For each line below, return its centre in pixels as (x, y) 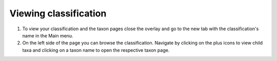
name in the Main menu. (48, 35)
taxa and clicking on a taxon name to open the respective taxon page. (96, 50)
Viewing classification (58, 13)
